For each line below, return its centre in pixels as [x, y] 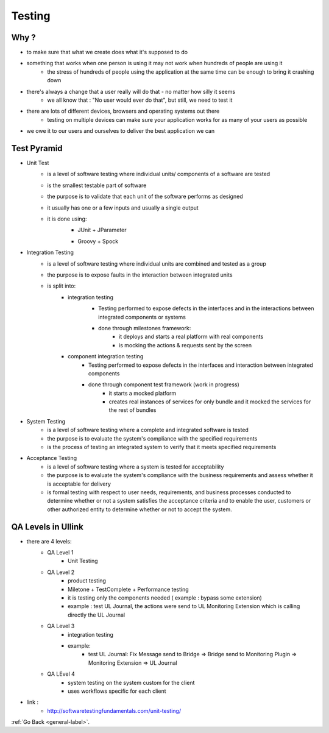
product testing [87, 581]
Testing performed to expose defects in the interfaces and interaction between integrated [201, 365]
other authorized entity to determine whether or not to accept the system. [140, 509]
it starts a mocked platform [143, 393]
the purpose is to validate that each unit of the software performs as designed [145, 197]
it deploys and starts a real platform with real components [191, 337]
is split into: [62, 286]
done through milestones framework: [145, 328]
